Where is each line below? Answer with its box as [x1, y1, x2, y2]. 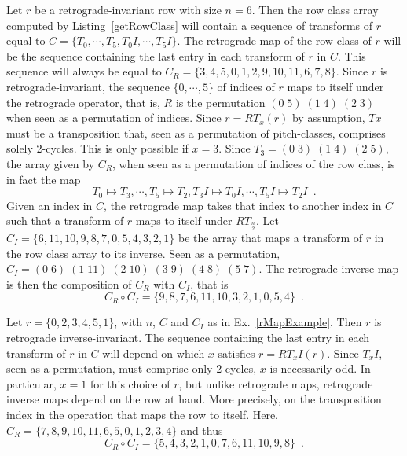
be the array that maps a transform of [178, 230, 363, 245]
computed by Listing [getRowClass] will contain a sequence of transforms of [6, 17, 373, 33]
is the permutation [175, 94, 266, 110]
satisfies [218, 344, 255, 361]
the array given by [6, 155, 95, 171]
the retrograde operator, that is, [6, 94, 160, 110]
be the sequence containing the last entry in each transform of [6, 47, 305, 64]
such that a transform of [6, 212, 124, 229]
